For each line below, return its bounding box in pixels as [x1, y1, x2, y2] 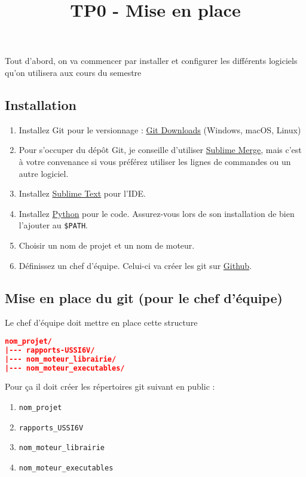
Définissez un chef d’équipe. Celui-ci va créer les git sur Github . [19, 259, 252, 271]
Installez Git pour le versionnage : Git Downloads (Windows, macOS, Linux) [19, 123, 301, 136]
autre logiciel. [19, 167, 69, 179]
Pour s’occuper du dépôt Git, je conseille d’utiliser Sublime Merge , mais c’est [19, 143, 302, 156]
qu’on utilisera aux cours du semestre [5, 66, 142, 78]
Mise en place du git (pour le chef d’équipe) [5, 288, 283, 307]
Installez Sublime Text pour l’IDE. [19, 187, 146, 200]
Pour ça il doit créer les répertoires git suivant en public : [5, 380, 215, 393]
